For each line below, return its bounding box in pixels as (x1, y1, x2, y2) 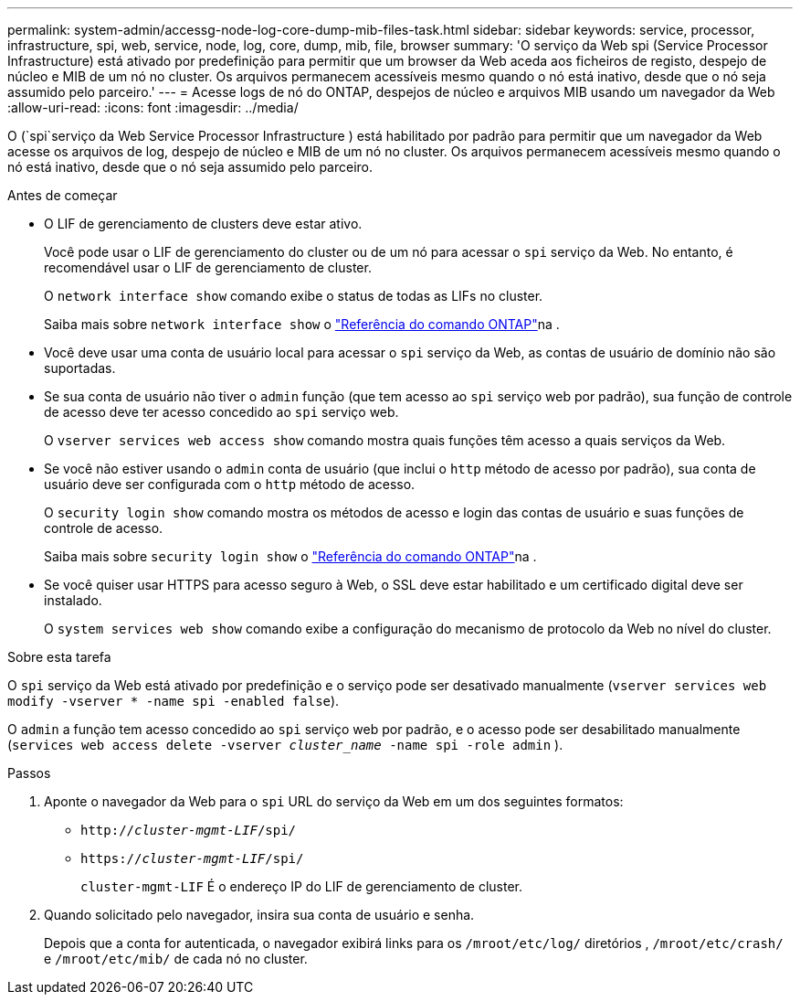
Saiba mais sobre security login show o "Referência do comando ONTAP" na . (44, 549, 537, 564)
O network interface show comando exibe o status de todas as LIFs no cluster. (44, 288, 543, 304)
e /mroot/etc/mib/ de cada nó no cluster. (44, 951, 308, 966)
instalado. (44, 592, 102, 608)
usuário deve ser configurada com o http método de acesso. (44, 476, 416, 492)
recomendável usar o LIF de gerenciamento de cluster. (44, 260, 372, 275)
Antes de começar (7, 187, 118, 203)
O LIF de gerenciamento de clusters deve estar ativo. (44, 216, 363, 231)
